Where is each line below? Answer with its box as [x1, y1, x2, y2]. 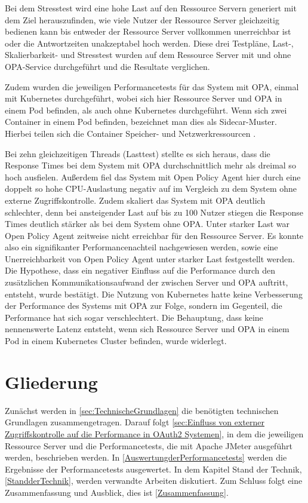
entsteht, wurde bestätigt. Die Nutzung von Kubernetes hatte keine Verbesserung [5, 287, 303, 300]
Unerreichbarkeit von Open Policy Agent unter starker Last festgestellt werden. [5, 252, 295, 265]
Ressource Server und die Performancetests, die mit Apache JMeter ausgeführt [5, 439, 292, 452]
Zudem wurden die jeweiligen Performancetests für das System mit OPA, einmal [5, 80, 299, 93]
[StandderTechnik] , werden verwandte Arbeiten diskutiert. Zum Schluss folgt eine [5, 474, 303, 487]
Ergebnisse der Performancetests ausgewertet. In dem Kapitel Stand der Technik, [5, 462, 302, 475]
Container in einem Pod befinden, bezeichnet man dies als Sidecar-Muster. [5, 115, 277, 128]
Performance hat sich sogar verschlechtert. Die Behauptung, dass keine [5, 311, 263, 323]
